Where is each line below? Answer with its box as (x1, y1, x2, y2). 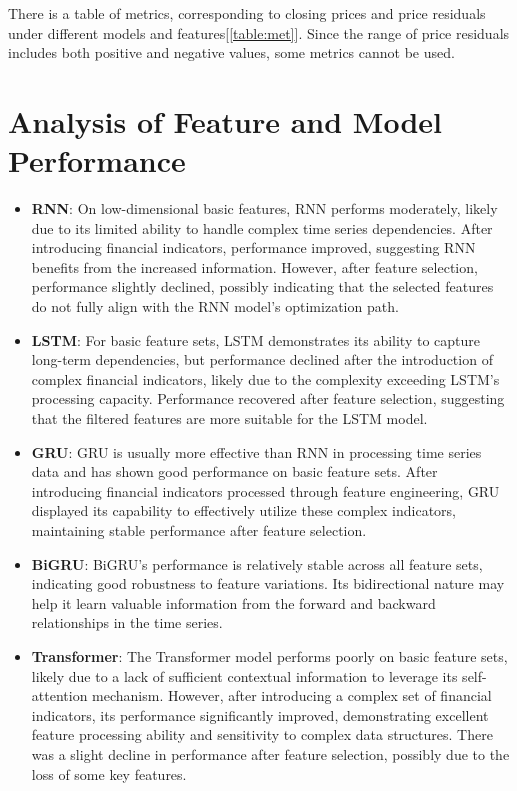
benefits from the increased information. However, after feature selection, (31, 256, 478, 277)
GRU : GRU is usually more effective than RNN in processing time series (31, 441, 482, 462)
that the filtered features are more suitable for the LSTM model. (31, 408, 428, 429)
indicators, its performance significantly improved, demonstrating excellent (31, 704, 489, 725)
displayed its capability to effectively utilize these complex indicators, (31, 500, 457, 521)
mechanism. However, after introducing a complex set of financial (92, 685, 492, 706)
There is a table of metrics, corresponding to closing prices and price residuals (8, 3, 486, 23)
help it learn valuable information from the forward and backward (31, 592, 436, 613)
